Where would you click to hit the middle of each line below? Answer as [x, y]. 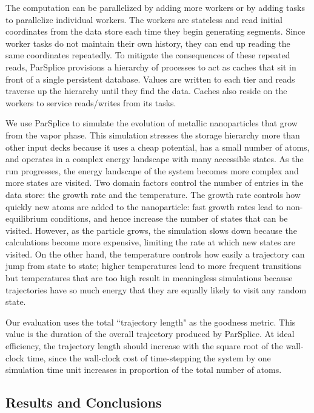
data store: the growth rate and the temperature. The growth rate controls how [153, 194]
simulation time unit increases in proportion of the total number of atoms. [144, 370]
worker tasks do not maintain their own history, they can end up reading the [148, 43]
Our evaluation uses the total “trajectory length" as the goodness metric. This [151, 322]
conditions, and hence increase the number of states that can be [169, 218]
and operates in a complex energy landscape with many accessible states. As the [155, 159]
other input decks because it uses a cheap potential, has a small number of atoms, [158, 147]
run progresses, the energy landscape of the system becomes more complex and [152, 170]
